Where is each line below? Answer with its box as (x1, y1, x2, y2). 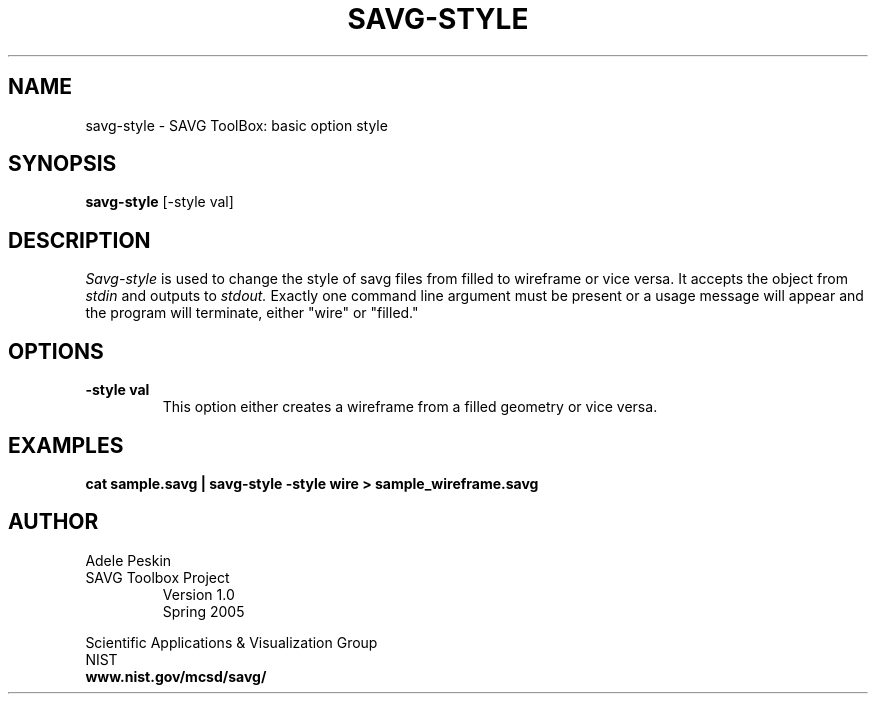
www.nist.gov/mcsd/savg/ (85, 667, 267, 685)
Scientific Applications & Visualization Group (85, 633, 378, 651)
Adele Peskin (85, 551, 172, 569)
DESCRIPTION (8, 227, 151, 253)
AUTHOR (8, 509, 99, 535)
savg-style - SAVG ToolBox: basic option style (85, 116, 388, 134)
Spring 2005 (162, 602, 245, 620)
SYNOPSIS (8, 151, 117, 177)
